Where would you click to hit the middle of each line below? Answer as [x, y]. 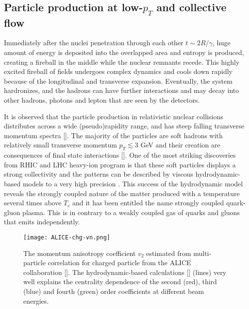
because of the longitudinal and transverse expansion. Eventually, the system [118, 81]
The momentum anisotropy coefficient [80, 253]
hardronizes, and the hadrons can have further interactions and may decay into [122, 90]
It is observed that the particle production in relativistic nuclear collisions [114, 116]
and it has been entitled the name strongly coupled [148, 203]
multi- [202, 253]
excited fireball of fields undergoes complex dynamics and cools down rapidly [118, 71]
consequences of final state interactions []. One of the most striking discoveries [120, 155]
